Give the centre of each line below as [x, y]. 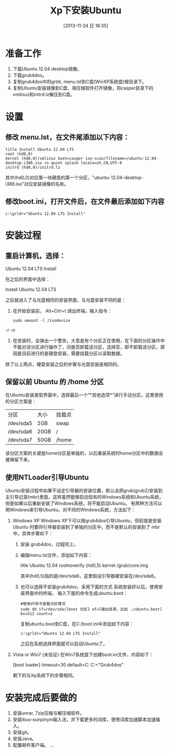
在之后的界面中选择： [28, 279]
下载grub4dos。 [30, 75]
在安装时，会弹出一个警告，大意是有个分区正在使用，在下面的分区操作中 [89, 340]
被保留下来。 [19, 460]
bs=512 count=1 [36, 614]
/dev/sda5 [20, 424]
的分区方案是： [21, 402]
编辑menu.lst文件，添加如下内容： [56, 555]
